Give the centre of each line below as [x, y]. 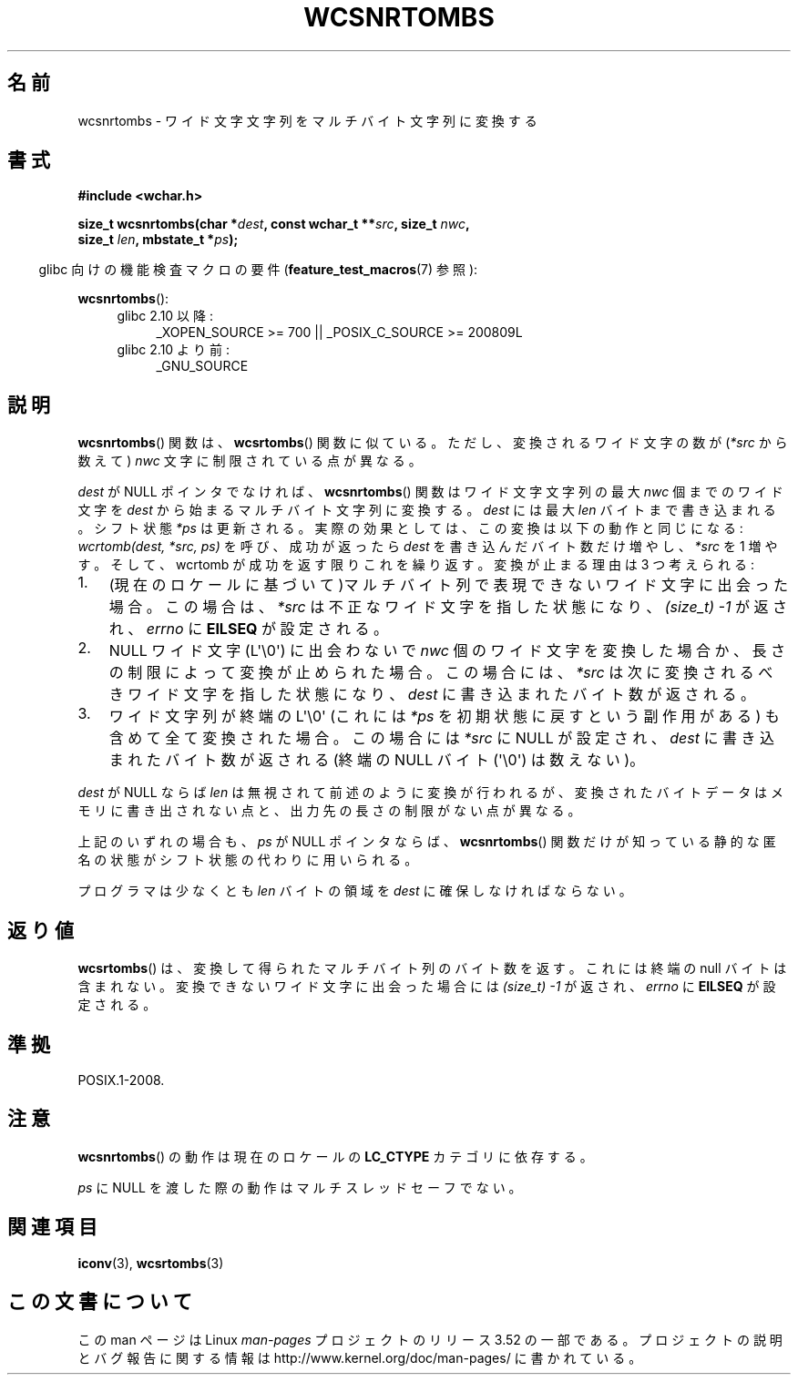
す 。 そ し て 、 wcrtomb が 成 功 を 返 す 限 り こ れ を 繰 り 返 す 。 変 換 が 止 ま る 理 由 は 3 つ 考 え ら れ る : [416, 565]
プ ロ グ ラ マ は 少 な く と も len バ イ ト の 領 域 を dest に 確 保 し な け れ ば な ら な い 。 [355, 891]
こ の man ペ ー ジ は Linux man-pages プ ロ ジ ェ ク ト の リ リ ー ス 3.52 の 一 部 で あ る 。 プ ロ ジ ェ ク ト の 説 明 [430, 1339]
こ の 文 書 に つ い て [100, 1302]
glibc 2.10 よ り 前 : [173, 350]
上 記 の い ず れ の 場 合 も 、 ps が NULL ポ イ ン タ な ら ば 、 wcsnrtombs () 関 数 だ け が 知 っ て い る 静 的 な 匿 [427, 842]
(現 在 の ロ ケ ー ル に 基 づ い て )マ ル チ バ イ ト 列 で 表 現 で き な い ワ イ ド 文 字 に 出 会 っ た [448, 585]
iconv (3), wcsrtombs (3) [151, 1263]
